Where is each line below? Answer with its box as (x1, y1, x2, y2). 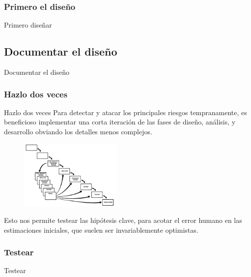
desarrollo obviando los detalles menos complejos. (4, 126, 152, 137)
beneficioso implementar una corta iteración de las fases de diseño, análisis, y (4, 117, 236, 127)
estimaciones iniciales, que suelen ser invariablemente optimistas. (4, 224, 198, 235)
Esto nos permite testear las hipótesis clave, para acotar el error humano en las (4, 215, 242, 225)
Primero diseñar (4, 20, 52, 30)
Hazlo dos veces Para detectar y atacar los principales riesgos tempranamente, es (4, 107, 247, 117)
